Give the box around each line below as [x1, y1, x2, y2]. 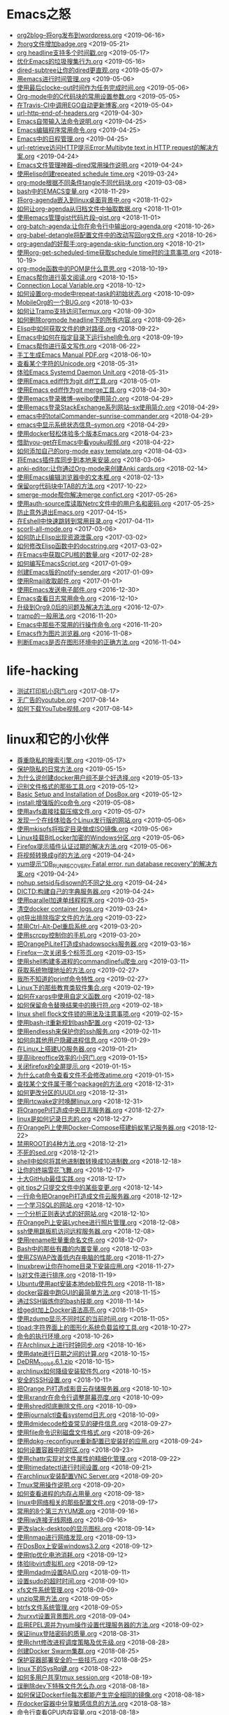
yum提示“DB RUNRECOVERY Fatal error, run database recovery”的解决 [16, 859, 212, 870]
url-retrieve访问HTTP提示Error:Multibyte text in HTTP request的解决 [16, 143, 212, 151]
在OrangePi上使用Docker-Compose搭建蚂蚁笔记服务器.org [16, 1123, 186, 1131]
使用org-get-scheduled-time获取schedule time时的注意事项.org [16, 248, 200, 256]
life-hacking [6, 663, 79, 679]
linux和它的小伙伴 [6, 732, 110, 747]
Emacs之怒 [6, 6, 71, 22]
